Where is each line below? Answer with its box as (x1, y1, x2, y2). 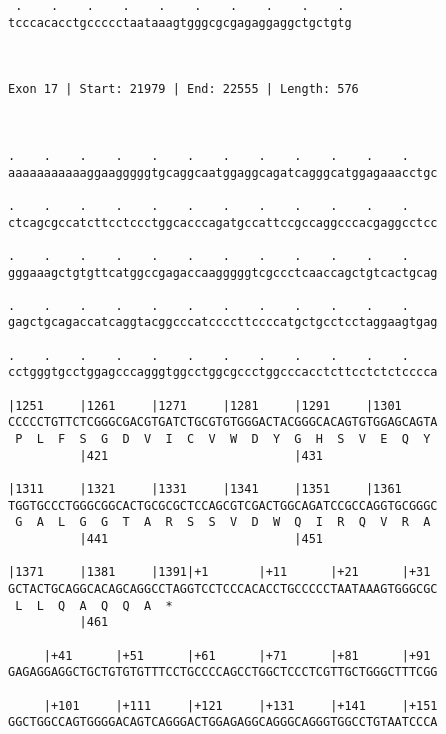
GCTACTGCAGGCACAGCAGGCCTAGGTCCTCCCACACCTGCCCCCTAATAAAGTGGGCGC (8, 581, 438, 596)
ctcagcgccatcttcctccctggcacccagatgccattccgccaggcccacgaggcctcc (8, 215, 438, 230)
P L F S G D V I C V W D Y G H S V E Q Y (15, 432, 431, 447)
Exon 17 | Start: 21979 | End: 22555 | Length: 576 (8, 82, 359, 97)
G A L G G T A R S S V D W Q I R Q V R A (15, 515, 431, 530)
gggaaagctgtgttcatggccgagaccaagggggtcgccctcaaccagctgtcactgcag (8, 265, 438, 280)
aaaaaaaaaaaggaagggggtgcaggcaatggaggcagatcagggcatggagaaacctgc (8, 165, 438, 180)
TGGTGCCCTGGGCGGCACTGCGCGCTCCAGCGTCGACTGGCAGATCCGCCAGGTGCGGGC (8, 498, 438, 513)
